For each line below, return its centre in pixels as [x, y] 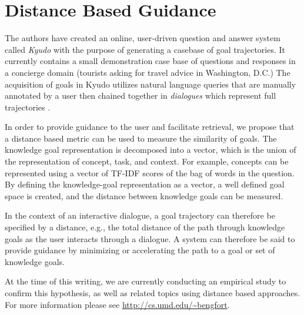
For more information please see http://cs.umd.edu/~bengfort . [117, 304]
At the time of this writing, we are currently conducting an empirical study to [146, 281]
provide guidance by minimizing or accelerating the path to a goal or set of [140, 250]
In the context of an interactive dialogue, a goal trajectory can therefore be [140, 215]
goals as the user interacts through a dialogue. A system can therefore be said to [150, 238]
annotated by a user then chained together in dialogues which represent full [141, 95]
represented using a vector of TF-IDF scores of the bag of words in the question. [150, 172]
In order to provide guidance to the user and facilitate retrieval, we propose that [150, 127]
